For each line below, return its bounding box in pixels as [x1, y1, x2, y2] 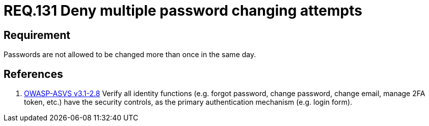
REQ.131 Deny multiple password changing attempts [4, 2, 362, 19]
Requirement [4, 28, 71, 41]
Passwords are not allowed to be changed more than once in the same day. [4, 50, 256, 59]
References [4, 67, 63, 80]
